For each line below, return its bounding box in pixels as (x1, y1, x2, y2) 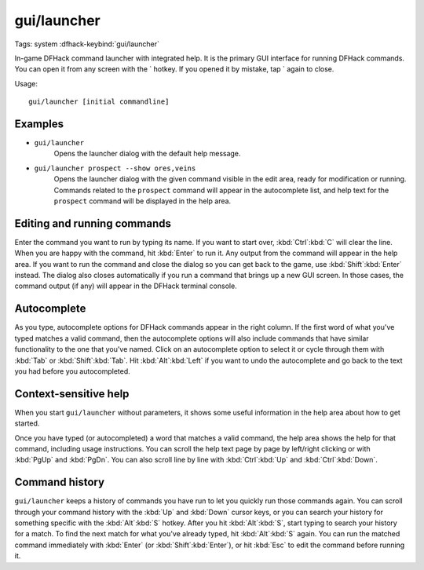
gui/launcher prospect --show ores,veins (34, 163, 196, 173)
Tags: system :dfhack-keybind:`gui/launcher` (14, 39, 160, 49)
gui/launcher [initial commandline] (28, 97, 170, 106)
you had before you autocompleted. (14, 366, 131, 376)
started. (14, 418, 40, 428)
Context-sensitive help (14, 387, 130, 400)
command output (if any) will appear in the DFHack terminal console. (14, 281, 237, 290)
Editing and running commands (14, 217, 172, 230)
